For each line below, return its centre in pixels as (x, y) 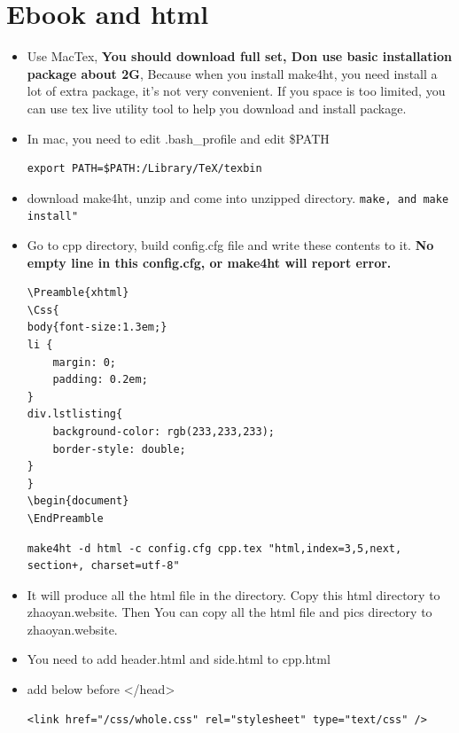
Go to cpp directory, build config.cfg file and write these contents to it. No (230, 245)
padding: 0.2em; (100, 380)
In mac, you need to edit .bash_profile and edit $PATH (178, 138)
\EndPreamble (65, 518)
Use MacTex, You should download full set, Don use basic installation (240, 56)
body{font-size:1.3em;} (97, 328)
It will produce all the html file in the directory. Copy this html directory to (233, 594)
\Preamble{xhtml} (78, 293)
